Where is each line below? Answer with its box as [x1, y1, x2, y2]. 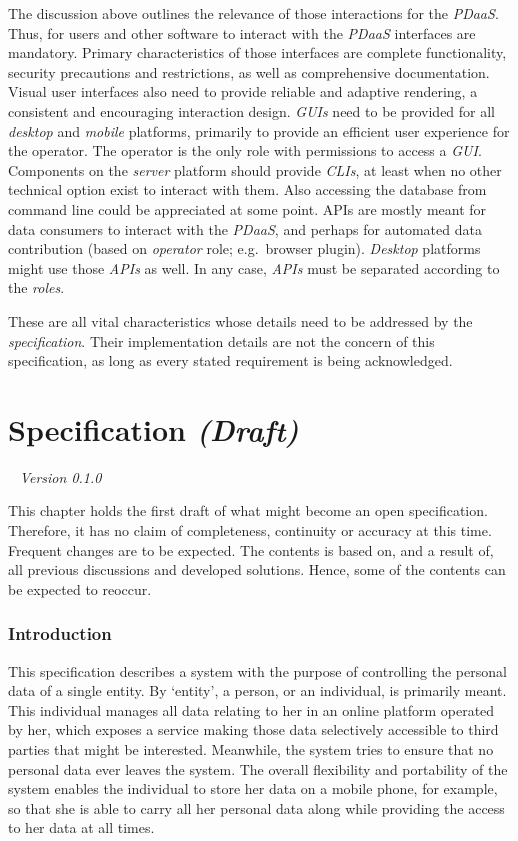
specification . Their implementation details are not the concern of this [8, 330, 435, 351]
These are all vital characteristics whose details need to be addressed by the [8, 310, 473, 331]
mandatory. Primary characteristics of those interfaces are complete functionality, [8, 42, 507, 63]
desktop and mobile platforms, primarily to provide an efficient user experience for [8, 120, 510, 141]
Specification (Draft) [8, 408, 299, 450]
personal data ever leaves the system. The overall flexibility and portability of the [8, 758, 508, 779]
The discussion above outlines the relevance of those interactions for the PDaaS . [8, 3, 499, 23]
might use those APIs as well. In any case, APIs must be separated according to [8, 257, 500, 278]
